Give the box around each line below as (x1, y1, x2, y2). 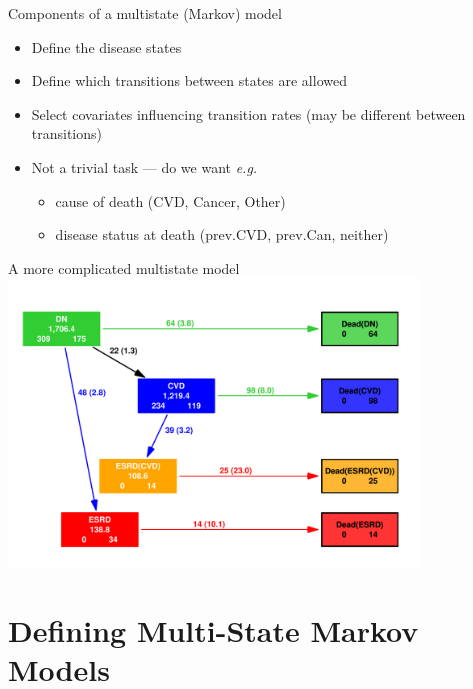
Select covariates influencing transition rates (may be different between (31, 103, 466, 124)
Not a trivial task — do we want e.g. (31, 156, 258, 177)
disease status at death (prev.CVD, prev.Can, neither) (55, 224, 389, 245)
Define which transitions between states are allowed (31, 70, 347, 91)
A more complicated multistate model (8, 257, 240, 278)
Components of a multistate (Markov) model (8, 3, 282, 23)
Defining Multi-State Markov (8, 610, 419, 651)
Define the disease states (31, 36, 182, 57)
